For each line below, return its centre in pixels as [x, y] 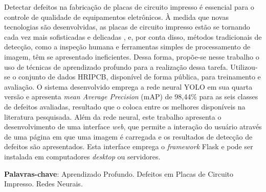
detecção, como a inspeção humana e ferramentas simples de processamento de [127, 47]
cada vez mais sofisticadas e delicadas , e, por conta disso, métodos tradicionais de [133, 36]
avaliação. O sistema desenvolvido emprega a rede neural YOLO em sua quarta [128, 86]
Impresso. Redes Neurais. [43, 184]
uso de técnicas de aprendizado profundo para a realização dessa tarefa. [116, 66]
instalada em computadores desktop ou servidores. [82, 156]
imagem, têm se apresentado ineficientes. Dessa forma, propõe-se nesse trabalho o [132, 56]
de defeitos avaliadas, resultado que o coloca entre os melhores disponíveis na [125, 106]
